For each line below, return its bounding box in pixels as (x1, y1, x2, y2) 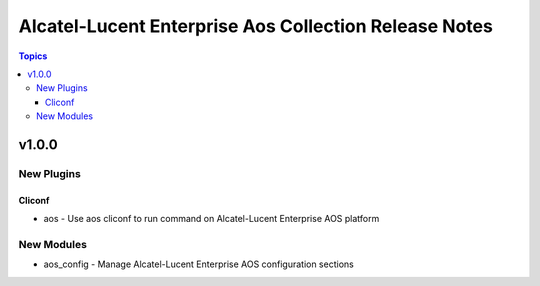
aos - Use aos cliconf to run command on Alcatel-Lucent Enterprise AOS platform (43, 213, 380, 225)
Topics (18, 50, 48, 62)
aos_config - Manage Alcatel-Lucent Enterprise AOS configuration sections (43, 258, 354, 270)
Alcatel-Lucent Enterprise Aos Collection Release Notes (18, 15, 494, 37)
